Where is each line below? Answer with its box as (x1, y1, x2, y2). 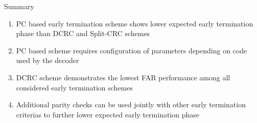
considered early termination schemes (16, 82, 133, 93)
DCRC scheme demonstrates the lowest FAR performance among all (16, 72, 230, 82)
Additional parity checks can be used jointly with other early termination (16, 99, 246, 110)
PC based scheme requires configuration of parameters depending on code (16, 45, 247, 55)
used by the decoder (16, 55, 79, 66)
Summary (4, 1, 34, 11)
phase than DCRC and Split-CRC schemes (16, 28, 150, 39)
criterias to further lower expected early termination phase (16, 109, 199, 119)
